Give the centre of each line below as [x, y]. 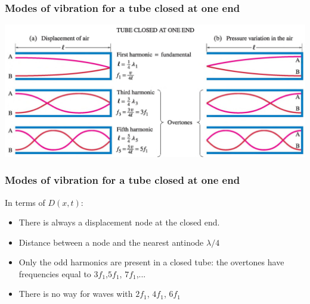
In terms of [25, 202]
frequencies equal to [55, 273]
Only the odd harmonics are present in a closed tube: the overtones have [151, 262]
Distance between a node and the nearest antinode [111, 242]
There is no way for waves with [76, 294]
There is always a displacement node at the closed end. [119, 222]
